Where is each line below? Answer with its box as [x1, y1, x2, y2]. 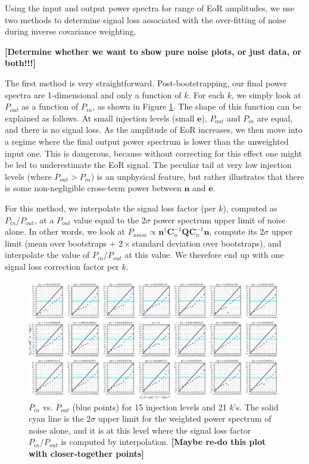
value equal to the [73, 213, 139, 226]
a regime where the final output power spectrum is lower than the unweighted [5, 135, 289, 147]
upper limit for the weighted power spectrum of [98, 412, 271, 425]
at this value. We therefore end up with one [124, 248, 284, 261]
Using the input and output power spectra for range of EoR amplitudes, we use [5, 2, 295, 14]
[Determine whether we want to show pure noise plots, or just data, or [5, 45, 302, 57]
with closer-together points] [29, 447, 144, 459]
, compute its [209, 225, 257, 238]
